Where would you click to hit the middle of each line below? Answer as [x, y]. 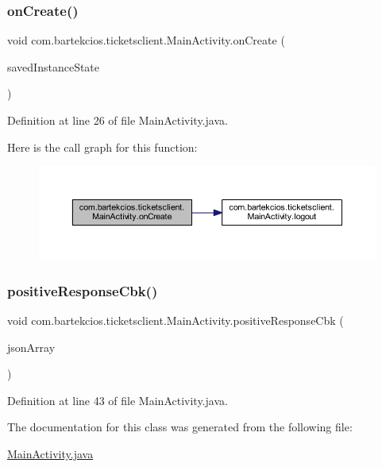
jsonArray [31, 347]
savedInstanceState [54, 66]
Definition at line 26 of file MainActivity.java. [118, 120]
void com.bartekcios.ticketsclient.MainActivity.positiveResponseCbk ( [176, 320]
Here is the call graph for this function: [102, 147]
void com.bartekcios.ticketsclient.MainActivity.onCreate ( [146, 40]
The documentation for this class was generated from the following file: [180, 427]
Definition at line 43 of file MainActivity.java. [118, 400]
